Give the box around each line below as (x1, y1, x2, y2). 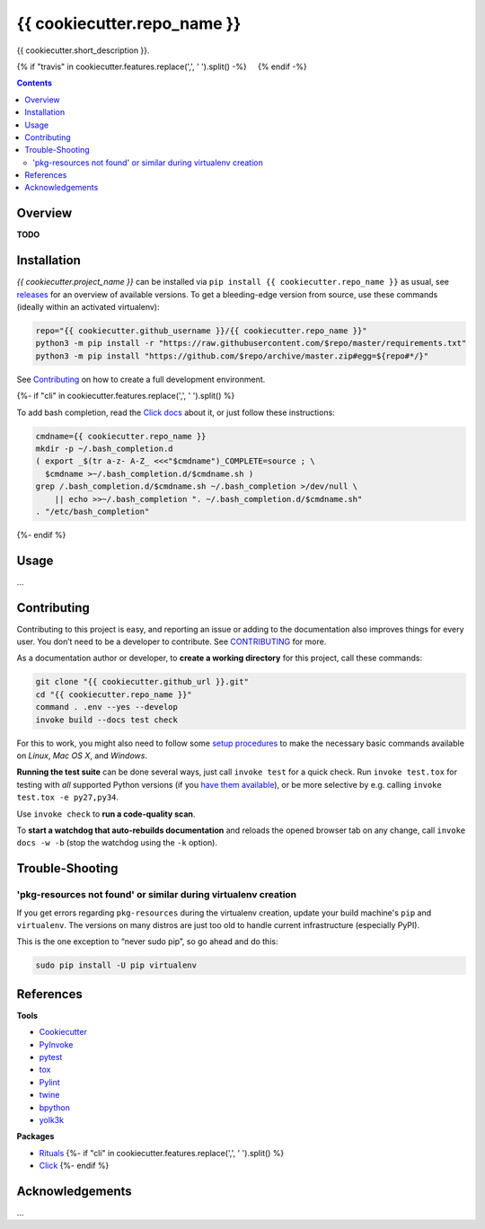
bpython (39, 1101, 71, 1113)
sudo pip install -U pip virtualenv (35, 960, 198, 970)
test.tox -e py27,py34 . (16, 791, 119, 803)
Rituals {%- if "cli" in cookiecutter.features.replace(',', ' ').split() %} (39, 1147, 285, 1158)
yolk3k (39, 1114, 65, 1125)
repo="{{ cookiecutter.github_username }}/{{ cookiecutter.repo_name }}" (35, 326, 367, 336)
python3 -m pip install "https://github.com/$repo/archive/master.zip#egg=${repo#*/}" (35, 350, 429, 361)
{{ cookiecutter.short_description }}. (16, 45, 150, 56)
